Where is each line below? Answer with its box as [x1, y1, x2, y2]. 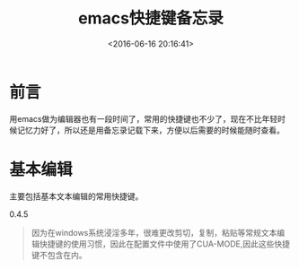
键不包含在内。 [31, 249, 87, 260]
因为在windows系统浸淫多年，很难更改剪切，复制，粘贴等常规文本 [31, 227, 277, 238]
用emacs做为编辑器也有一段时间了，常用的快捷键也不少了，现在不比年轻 [9, 113, 278, 124]
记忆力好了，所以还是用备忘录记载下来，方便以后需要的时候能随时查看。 [16, 125, 285, 135]
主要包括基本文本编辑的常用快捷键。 [9, 190, 144, 202]
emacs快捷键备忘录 [77, 8, 224, 29]
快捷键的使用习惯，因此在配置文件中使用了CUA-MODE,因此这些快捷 [39, 239, 290, 249]
